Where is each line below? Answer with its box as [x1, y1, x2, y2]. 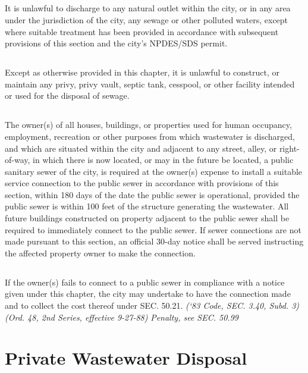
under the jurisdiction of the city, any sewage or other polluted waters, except [5, 13, 288, 26]
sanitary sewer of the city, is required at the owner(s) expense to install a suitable [5, 165, 303, 177]
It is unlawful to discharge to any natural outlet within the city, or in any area [5, 2, 291, 14]
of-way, [5, 153, 30, 166]
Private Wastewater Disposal [5, 346, 247, 370]
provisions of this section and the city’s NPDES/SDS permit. [5, 37, 228, 49]
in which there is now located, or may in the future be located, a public [33, 153, 294, 166]
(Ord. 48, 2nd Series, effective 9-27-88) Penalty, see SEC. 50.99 [5, 311, 238, 323]
